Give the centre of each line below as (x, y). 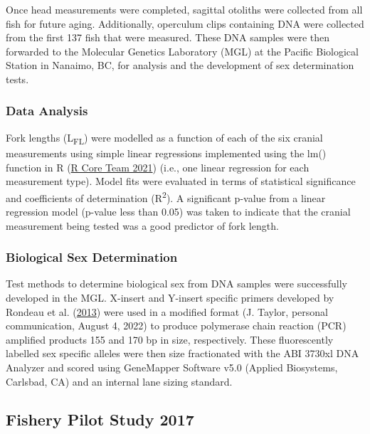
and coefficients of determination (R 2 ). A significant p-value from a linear (166, 196)
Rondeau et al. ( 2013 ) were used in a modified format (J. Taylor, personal (167, 311)
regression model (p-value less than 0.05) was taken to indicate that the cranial (178, 211)
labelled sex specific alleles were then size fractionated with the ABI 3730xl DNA (183, 353)
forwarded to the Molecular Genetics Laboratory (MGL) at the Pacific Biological (182, 51)
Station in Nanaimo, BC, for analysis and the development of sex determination (180, 65)
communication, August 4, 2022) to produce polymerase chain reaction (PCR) (176, 325)
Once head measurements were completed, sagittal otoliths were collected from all (184, 9)
